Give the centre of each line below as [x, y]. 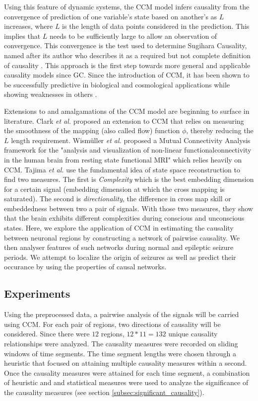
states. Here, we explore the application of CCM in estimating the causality [119, 228]
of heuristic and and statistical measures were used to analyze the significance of [126, 382]
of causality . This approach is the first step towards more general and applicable [127, 65]
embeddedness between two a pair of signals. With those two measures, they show [129, 208]
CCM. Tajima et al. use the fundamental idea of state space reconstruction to [122, 169]
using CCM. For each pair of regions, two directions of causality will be [112, 324]
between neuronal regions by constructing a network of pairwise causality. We [122, 237]
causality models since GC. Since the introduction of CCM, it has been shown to [127, 75]
